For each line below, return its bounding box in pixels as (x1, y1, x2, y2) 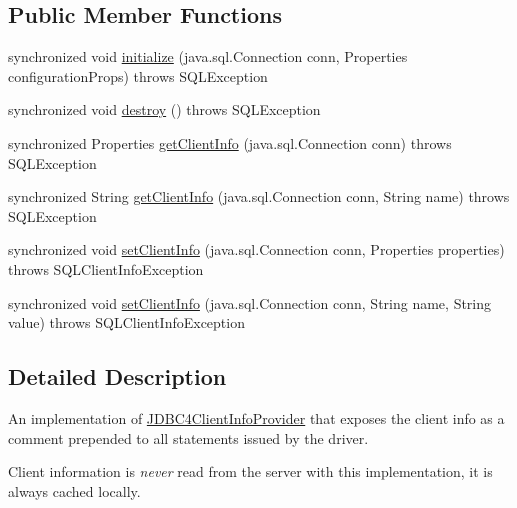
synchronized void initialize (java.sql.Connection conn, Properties (8, 46, 408, 67)
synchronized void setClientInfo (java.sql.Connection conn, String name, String (8, 292, 492, 313)
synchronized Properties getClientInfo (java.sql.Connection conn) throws (8, 132, 452, 153)
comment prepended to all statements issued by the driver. (8, 427, 369, 448)
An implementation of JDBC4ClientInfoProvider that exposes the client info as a (8, 407, 505, 428)
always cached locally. (8, 480, 141, 501)
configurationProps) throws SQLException (8, 65, 268, 86)
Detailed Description (8, 361, 227, 392)
